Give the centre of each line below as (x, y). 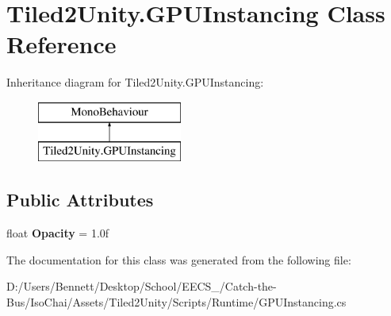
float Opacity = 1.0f (58, 233)
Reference (61, 44)
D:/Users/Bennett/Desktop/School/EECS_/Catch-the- (142, 286)
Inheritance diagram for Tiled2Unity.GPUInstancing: (135, 82)
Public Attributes (80, 200)
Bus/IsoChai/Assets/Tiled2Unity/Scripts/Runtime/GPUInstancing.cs (176, 302)
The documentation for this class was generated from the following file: (179, 259)
